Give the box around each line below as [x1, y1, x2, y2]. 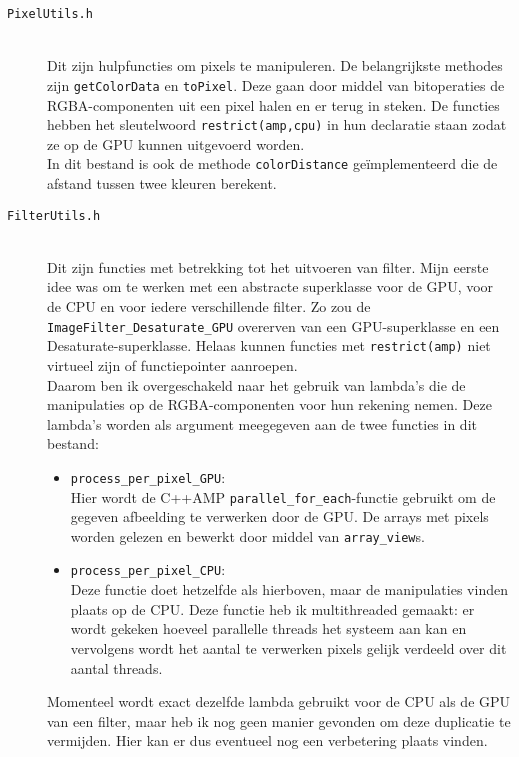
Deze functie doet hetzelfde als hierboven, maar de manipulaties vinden [70, 579, 508, 600]
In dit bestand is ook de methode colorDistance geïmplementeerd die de [47, 153, 498, 174]
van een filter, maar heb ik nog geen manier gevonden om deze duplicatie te [47, 710, 511, 731]
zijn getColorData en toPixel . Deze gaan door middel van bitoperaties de [47, 74, 505, 95]
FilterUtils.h [7, 208, 101, 223]
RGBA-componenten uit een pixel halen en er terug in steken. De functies [47, 94, 500, 115]
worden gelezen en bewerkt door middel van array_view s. [70, 525, 425, 546]
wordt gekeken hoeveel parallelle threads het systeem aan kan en [70, 618, 467, 639]
